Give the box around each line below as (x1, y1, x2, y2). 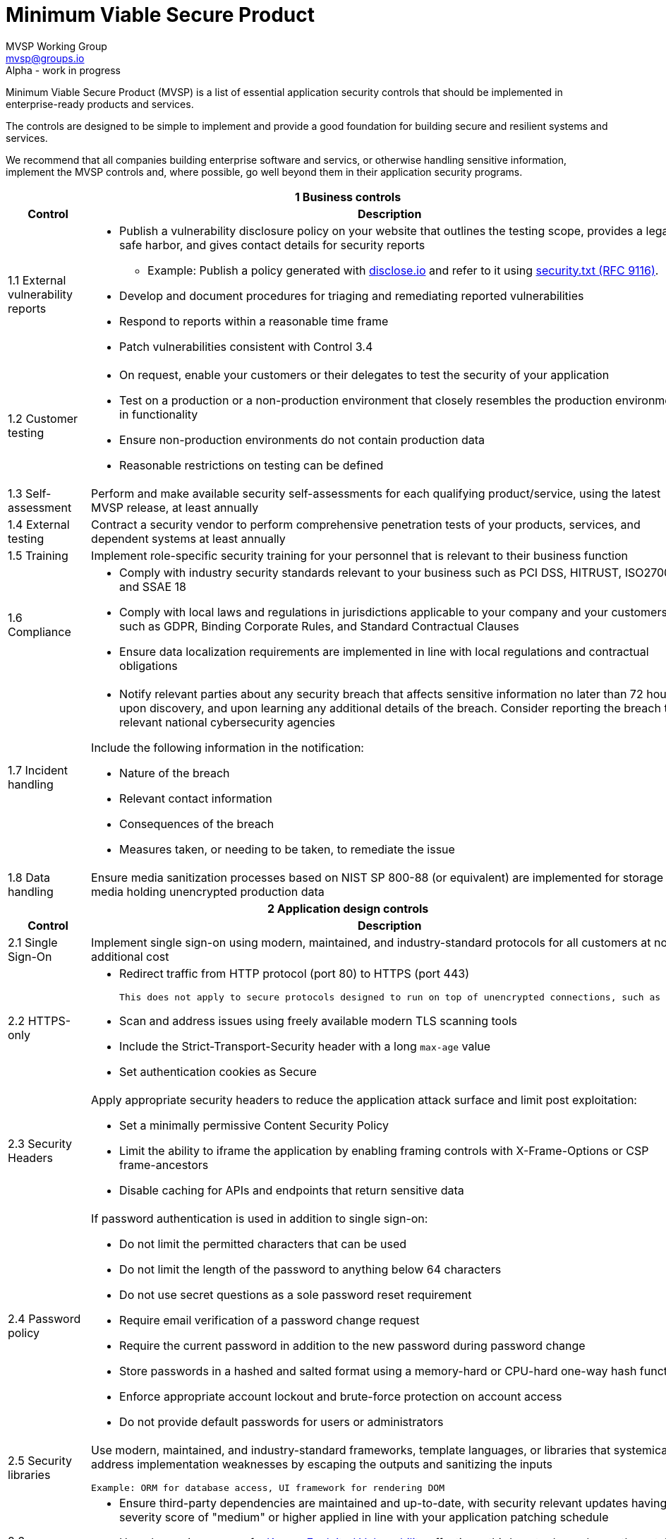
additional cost (91, 949, 169, 964)
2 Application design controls (267, 901, 429, 916)
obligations (119, 658, 178, 673)
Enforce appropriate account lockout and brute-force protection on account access (119, 1389, 562, 1403)
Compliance (8, 624, 71, 639)
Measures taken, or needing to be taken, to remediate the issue (119, 842, 455, 856)
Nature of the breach (119, 765, 230, 780)
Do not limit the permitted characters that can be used (119, 1236, 407, 1251)
